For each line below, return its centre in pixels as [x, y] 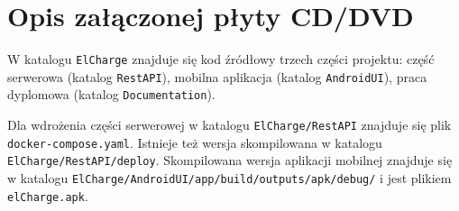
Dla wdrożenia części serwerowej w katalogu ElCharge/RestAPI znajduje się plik [229, 125]
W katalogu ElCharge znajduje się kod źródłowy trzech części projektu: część [221, 59]
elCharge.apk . [48, 195]
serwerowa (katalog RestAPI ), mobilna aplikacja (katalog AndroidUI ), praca [217, 76]
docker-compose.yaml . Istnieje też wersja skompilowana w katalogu [195, 142]
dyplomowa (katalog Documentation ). [111, 94]
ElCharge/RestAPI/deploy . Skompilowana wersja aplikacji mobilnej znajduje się [230, 160]
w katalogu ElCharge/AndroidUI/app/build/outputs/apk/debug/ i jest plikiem [229, 178]
